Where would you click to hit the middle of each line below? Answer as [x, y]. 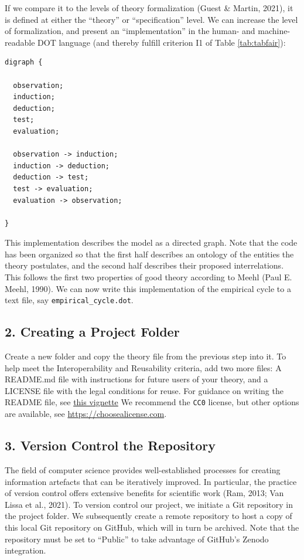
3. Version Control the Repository [110, 445]
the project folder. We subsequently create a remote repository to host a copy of [148, 516]
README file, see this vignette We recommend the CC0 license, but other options [152, 402]
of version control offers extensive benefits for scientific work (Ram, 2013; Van [144, 493]
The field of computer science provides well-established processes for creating [143, 469]
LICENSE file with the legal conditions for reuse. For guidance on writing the [144, 390]
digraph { [24, 62]
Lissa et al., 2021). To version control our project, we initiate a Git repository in [149, 504]
